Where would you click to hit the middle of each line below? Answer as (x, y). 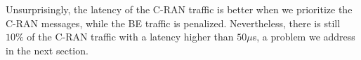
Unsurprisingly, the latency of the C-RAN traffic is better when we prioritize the (179, 9)
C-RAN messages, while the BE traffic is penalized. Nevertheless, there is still (173, 23)
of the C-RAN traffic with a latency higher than (130, 37)
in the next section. (47, 50)
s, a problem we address (304, 37)
